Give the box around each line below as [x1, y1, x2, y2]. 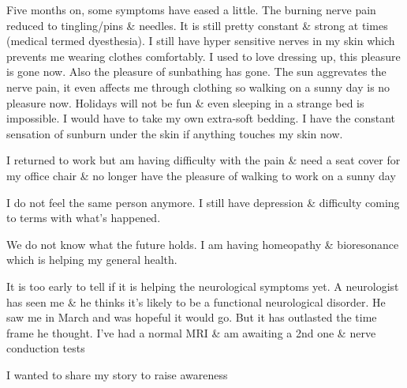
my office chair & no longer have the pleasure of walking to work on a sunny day [6, 167, 396, 183]
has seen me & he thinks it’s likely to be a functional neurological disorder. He [6, 293, 386, 310]
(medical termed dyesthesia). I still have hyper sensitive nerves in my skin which [6, 32, 395, 49]
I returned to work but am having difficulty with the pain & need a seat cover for [6, 152, 401, 168]
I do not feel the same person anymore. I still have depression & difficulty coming [6, 194, 400, 210]
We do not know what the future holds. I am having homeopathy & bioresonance [6, 235, 399, 252]
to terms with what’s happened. [6, 209, 161, 226]
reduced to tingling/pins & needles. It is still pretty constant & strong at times [6, 17, 388, 33]
